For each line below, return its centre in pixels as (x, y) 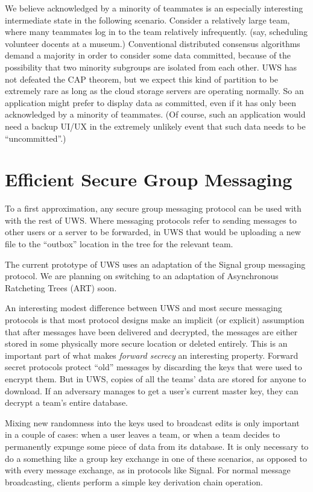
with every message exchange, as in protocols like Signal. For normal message (148, 470)
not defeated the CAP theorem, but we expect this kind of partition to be (142, 79)
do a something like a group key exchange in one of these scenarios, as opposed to (156, 458)
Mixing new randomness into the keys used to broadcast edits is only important (152, 422)
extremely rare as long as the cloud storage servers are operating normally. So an (154, 91)
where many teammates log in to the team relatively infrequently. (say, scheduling (156, 32)
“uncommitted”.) (36, 138)
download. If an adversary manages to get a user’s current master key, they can (152, 390)
